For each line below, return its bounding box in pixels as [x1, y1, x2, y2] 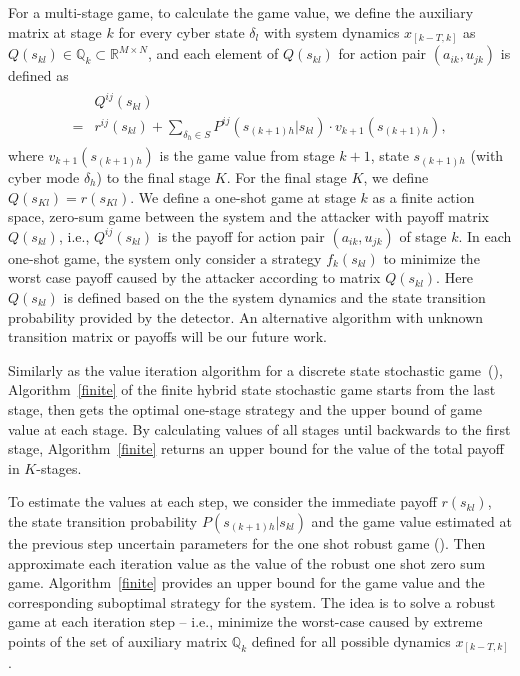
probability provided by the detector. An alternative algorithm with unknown [8, 306, 484, 327]
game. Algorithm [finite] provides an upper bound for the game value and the [8, 572, 485, 593]
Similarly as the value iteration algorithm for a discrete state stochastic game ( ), [8, 359, 503, 380]
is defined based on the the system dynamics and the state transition [63, 286, 486, 307]
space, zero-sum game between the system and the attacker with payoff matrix [8, 206, 489, 227]
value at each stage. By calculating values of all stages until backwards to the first [8, 418, 511, 439]
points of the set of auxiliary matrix [8, 630, 228, 651]
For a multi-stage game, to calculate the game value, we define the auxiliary [8, 2, 474, 22]
